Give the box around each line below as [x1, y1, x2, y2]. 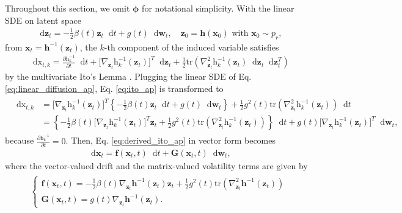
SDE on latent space [5, 13, 81, 26]
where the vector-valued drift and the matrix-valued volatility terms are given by [5, 159, 308, 172]
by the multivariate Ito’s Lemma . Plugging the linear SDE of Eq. [5, 70, 252, 83]
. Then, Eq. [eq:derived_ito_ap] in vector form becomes [65, 134, 276, 147]
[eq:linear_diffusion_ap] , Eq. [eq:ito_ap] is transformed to [5, 82, 224, 95]
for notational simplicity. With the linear [142, 2, 294, 14]
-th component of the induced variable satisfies [104, 40, 279, 53]
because [5, 134, 34, 147]
